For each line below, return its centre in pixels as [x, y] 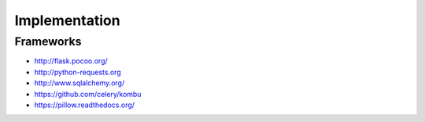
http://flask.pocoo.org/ [71, 61]
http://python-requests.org [78, 72]
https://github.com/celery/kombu [88, 94]
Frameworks [48, 41]
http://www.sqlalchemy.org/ [79, 83]
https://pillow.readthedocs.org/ [85, 105]
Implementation [68, 20]
